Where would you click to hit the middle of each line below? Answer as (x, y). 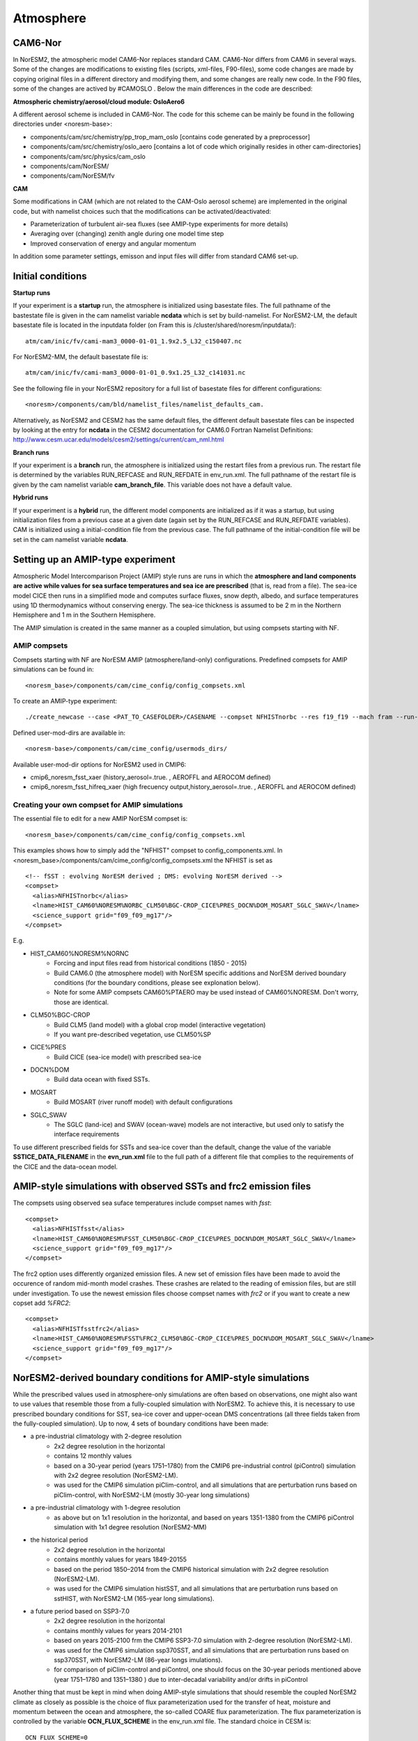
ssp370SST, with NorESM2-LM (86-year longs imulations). (138, 1660)
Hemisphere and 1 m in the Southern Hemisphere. (84, 615)
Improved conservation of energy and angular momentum (113, 243)
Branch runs (31, 452)
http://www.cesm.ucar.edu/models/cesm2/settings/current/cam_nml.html (118, 439)
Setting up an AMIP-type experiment (94, 560)
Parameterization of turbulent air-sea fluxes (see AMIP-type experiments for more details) (159, 224)
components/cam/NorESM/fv (72, 176)
